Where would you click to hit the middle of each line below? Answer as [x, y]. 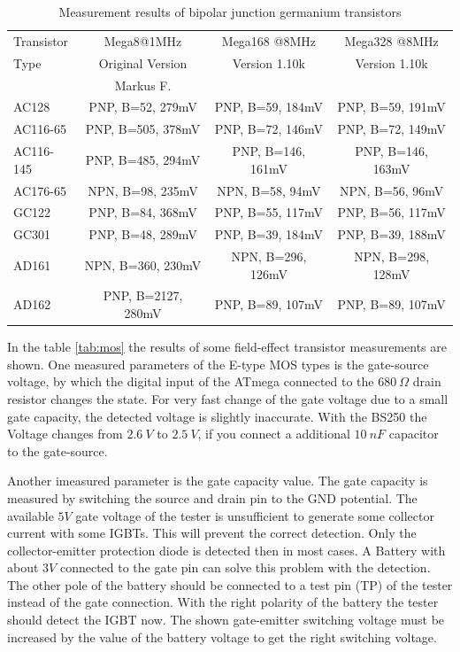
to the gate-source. [57, 450]
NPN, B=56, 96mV [391, 190]
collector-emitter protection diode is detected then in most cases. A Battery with [226, 550]
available [31, 515]
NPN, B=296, [269, 256]
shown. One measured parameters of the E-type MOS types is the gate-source [218, 364]
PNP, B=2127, [143, 295]
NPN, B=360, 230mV [143, 264]
